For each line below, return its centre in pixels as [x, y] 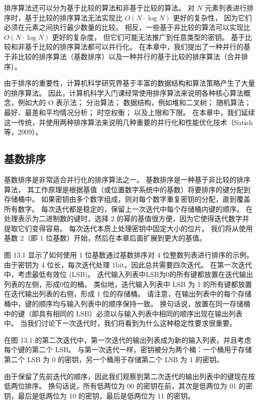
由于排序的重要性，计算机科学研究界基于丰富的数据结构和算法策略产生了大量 [129, 83]
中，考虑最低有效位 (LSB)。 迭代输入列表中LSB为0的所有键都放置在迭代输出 [129, 274]
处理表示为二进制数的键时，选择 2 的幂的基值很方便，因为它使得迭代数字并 [127, 218]
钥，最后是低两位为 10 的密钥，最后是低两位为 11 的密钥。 [99, 395]
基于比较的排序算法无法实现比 [73, 17]
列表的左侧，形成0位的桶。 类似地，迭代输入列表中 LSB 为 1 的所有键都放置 [128, 284]
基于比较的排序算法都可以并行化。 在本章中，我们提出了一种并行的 [134, 47]
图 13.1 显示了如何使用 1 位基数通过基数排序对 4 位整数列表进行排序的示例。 [129, 255]
